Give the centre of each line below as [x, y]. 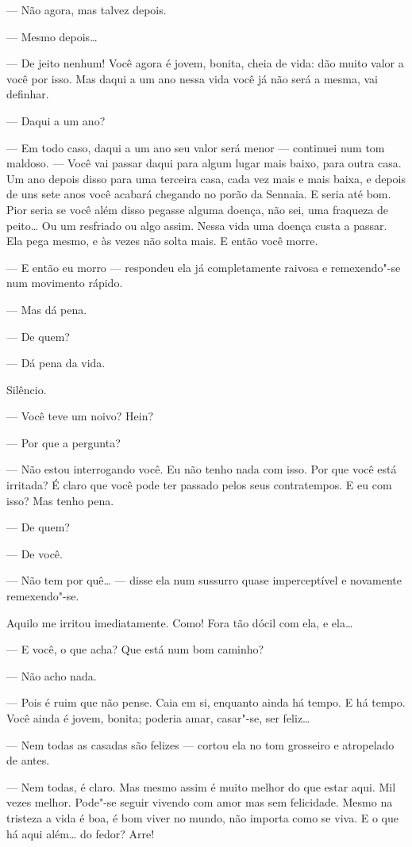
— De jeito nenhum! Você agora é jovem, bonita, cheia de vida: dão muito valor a [205, 63]
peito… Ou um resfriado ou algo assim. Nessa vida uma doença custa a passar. [197, 225]
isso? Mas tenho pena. [60, 500]
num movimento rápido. [65, 283]
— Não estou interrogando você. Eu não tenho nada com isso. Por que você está [202, 469]
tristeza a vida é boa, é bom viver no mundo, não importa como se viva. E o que [202, 817]
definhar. [28, 94]
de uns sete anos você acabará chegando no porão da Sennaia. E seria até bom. [199, 194]
